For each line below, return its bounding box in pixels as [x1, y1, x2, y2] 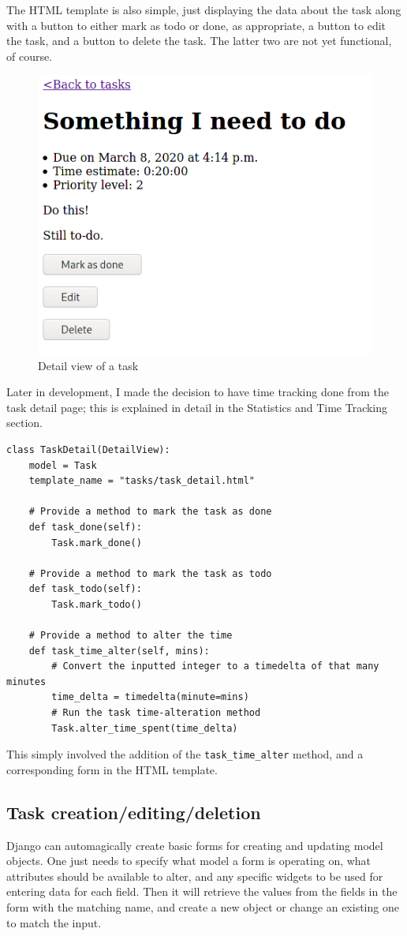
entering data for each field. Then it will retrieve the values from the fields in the [6, 883, 398, 900]
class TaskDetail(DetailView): [6, 444, 170, 455]
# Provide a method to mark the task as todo [28, 567, 272, 579]
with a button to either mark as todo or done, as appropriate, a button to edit [6, 17, 386, 33]
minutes [6, 676, 47, 687]
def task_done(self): [28, 521, 142, 533]
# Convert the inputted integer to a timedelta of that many [51, 661, 379, 672]
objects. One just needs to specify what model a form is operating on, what [6, 852, 372, 869]
